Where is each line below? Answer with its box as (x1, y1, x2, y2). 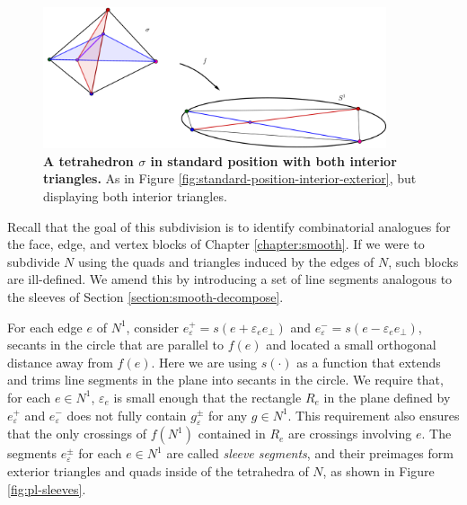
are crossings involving (288, 424, 412, 443)
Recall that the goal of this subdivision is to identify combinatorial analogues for (7, 217, 451, 235)
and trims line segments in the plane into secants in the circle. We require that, (7, 370, 444, 389)
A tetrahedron (43, 151, 134, 170)
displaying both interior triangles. (43, 187, 227, 206)
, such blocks (388, 252, 459, 270)
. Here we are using (151, 352, 258, 371)
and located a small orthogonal (266, 335, 436, 354)
